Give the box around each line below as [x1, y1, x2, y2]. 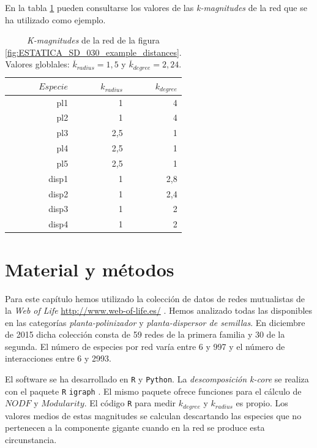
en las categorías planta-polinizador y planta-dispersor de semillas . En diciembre [5, 316, 305, 328]
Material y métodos [5, 256, 174, 281]
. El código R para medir [84, 397, 176, 409]
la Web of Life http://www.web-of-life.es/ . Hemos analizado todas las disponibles [5, 304, 313, 317]
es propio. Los [236, 397, 288, 409]
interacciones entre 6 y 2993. [5, 352, 111, 365]
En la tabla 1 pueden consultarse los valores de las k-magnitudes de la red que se [5, 1, 307, 13]
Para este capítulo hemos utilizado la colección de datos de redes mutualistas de [5, 292, 305, 305]
